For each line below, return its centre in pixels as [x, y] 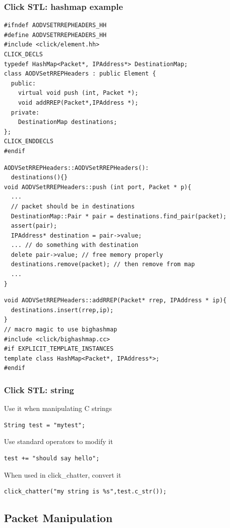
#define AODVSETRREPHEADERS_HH [55, 35]
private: [25, 112]
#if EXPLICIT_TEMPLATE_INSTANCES [59, 349]
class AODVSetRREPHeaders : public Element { [80, 74]
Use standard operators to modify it [58, 441]
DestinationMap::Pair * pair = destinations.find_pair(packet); [119, 216]
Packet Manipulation [58, 518]
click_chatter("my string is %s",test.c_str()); [85, 492]
